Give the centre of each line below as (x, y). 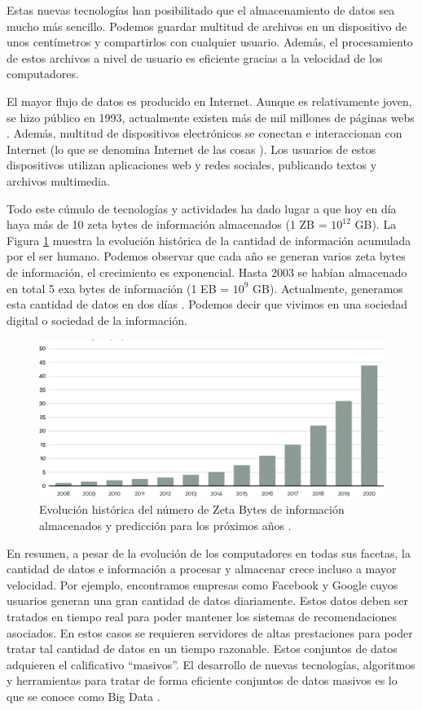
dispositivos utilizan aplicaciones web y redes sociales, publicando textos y (192, 165)
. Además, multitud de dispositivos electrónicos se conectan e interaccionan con (204, 133)
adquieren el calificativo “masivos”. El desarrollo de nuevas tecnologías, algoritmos (211, 664)
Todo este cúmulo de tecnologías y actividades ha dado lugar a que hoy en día (202, 208)
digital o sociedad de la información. (97, 320)
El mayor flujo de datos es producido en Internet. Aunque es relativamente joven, (209, 101)
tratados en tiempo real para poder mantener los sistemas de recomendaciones (202, 617)
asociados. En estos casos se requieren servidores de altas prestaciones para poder (210, 632)
